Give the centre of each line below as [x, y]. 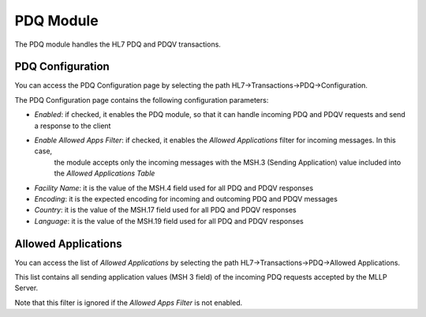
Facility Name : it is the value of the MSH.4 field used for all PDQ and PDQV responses [174, 188]
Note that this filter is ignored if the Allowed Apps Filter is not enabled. [129, 302]
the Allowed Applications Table [105, 173]
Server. [26, 288]
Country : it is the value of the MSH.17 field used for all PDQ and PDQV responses [165, 210]
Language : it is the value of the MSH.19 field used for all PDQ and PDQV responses [169, 221]
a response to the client [73, 126]
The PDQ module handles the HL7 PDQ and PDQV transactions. [118, 44]
